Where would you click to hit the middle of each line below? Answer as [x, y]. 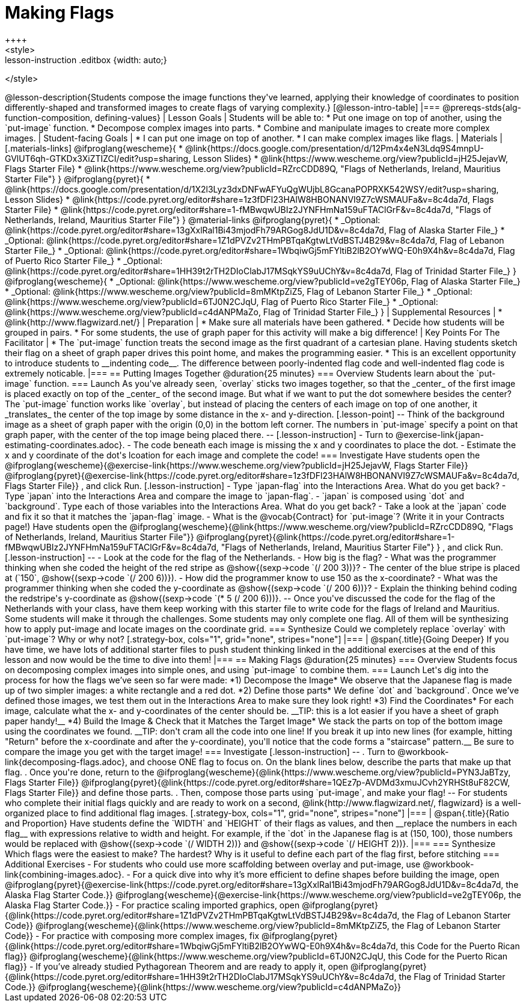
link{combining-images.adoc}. [65, 874]
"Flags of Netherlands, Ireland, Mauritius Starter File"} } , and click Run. [362, 547]
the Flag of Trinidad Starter [452, 976]
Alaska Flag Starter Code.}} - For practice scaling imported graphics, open [152, 905]
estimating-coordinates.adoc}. [65, 445]
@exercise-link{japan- [440, 434]
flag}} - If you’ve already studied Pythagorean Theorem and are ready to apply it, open [177, 966]
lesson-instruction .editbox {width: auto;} [86, 60]
